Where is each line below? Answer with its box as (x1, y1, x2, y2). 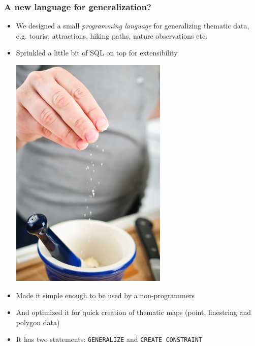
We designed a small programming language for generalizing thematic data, (16, 20, 249, 31)
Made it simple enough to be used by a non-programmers (16, 290, 195, 300)
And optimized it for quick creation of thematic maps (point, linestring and (16, 307, 251, 318)
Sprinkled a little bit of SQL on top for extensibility (16, 47, 178, 58)
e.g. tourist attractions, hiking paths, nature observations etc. (16, 30, 208, 41)
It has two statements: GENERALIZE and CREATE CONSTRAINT (16, 334, 202, 344)
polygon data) (16, 316, 60, 327)
